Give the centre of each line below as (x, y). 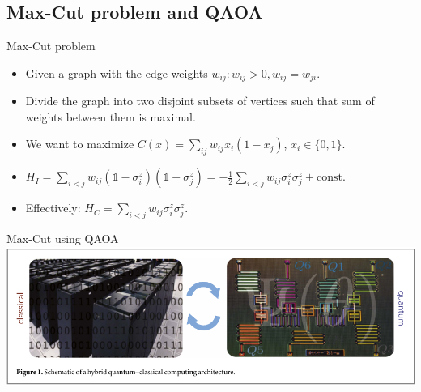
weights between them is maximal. (111, 116)
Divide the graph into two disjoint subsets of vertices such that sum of (200, 101)
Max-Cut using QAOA (63, 239)
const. (331, 178)
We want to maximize (80, 144)
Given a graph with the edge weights (117, 72)
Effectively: (53, 208)
